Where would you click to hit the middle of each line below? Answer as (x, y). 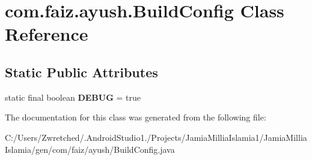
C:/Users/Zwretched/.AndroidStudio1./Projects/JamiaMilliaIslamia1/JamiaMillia (156, 137)
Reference (47, 34)
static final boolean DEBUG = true (73, 97)
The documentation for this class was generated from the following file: (136, 117)
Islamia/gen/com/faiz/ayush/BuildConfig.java (90, 149)
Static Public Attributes (81, 72)
